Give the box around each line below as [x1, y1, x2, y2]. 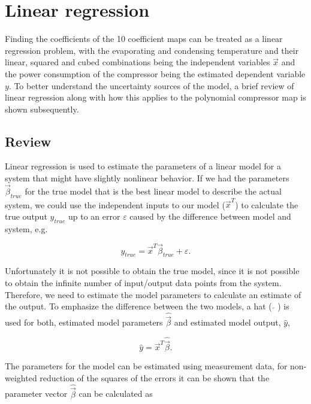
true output [5, 210, 47, 222]
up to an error [68, 210, 120, 222]
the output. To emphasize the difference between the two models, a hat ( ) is [5, 300, 289, 312]
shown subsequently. [5, 102, 79, 115]
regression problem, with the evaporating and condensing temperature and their [5, 44, 299, 56]
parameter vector [5, 387, 68, 400]
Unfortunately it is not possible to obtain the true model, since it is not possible [5, 265, 300, 277]
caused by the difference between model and [129, 210, 291, 222]
